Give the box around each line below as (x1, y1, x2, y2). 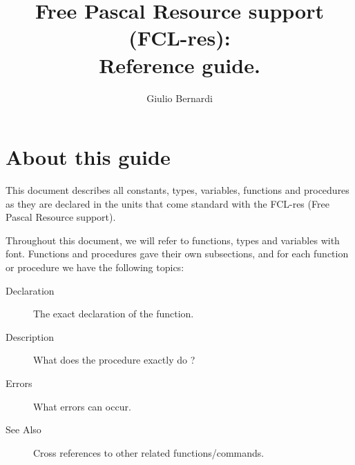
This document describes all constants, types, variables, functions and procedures (6, 183, 349, 197)
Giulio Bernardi (146, 90, 213, 105)
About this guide (6, 143, 171, 171)
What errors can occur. (33, 399, 131, 413)
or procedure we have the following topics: (6, 260, 184, 274)
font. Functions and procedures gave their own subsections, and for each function (6, 246, 349, 261)
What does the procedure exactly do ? (33, 353, 195, 367)
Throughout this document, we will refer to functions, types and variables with (6, 232, 340, 247)
